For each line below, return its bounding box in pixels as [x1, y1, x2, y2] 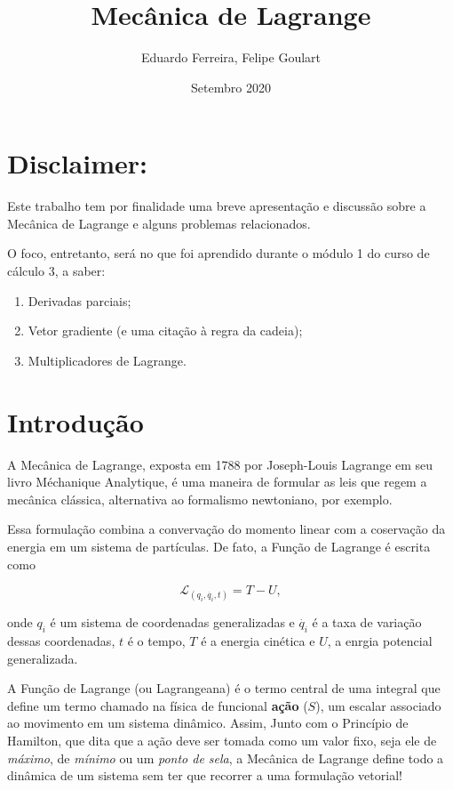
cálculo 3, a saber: [7, 262, 106, 280]
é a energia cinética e [201, 632, 315, 650]
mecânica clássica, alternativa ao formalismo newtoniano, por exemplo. [7, 489, 393, 508]
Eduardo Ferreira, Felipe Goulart [141, 48, 321, 67]
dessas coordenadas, [7, 632, 115, 650]
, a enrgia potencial [327, 632, 433, 650]
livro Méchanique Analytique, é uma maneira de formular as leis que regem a [7, 472, 427, 491]
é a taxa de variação [312, 613, 422, 632]
